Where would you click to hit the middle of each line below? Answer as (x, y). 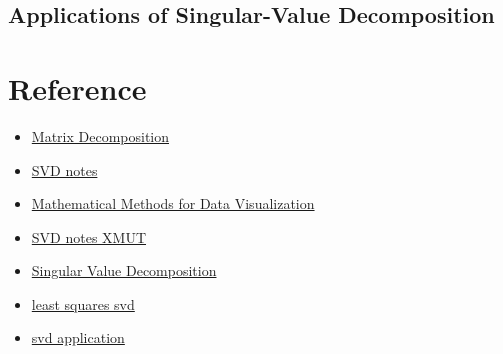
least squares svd (83, 303)
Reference (77, 87)
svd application (78, 337)
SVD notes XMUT (89, 236)
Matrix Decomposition (100, 135)
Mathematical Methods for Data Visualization (173, 203)
